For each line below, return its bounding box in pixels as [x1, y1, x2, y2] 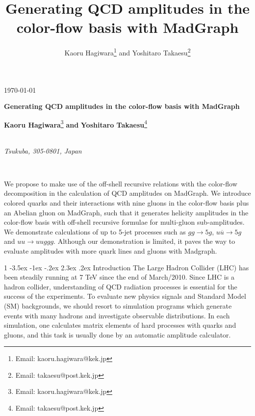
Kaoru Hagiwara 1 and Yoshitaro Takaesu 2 [64, 46, 191, 57]
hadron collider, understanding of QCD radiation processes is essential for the [4, 281, 237, 291]
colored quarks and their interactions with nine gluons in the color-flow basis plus [4, 197, 249, 208]
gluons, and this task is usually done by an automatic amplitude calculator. [4, 329, 231, 339]
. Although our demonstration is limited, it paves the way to [53, 236, 235, 246]
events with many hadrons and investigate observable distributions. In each [4, 310, 230, 320]
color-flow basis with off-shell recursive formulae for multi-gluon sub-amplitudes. [4, 217, 245, 227]
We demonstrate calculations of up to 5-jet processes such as [4, 226, 186, 236]
